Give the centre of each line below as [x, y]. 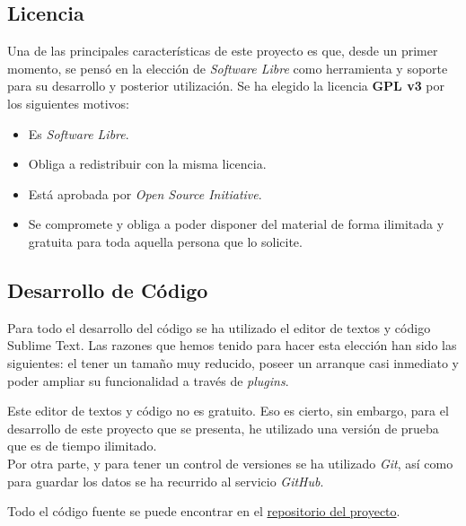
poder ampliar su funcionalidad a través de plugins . [148, 380]
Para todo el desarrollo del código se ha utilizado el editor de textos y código [219, 327]
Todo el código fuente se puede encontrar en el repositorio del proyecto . [204, 511]
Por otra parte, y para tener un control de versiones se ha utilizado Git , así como [230, 463]
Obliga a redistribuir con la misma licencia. [147, 164]
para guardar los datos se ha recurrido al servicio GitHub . [166, 481]
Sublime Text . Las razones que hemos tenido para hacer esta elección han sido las [232, 345]
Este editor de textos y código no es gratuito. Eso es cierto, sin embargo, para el [228, 411]
